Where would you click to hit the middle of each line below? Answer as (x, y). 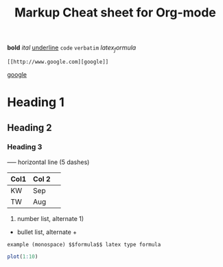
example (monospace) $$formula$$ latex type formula (84, 244)
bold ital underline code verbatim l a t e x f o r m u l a (72, 48)
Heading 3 (25, 147)
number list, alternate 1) (50, 218)
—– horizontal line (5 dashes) (48, 162)
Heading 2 (30, 127)
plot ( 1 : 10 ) (23, 256)
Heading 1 (36, 103)
